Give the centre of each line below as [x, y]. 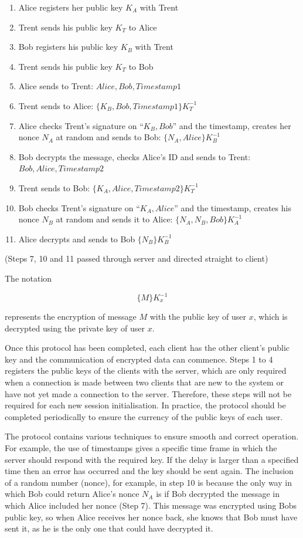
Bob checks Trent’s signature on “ [79, 207]
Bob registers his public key [68, 47]
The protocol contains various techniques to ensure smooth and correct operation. [152, 436]
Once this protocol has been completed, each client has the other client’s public [147, 348]
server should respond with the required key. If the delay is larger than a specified [152, 459]
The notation [28, 278]
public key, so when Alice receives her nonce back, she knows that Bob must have [151, 517]
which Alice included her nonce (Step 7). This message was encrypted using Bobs [151, 505]
